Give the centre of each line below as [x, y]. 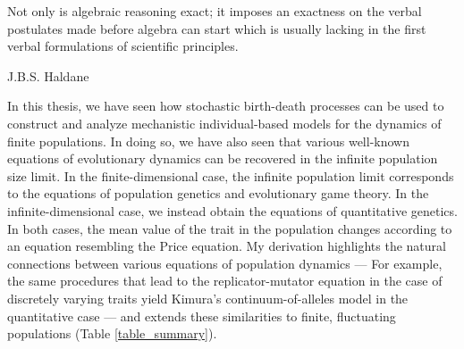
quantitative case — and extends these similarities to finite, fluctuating [202, 316]
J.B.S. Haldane [48, 75]
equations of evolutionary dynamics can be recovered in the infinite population [223, 158]
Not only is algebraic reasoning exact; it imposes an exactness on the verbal [215, 11]
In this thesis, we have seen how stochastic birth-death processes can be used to [226, 106]
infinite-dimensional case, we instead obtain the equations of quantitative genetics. [232, 210]
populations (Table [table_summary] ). [112, 333]
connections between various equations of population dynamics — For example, [225, 263]
